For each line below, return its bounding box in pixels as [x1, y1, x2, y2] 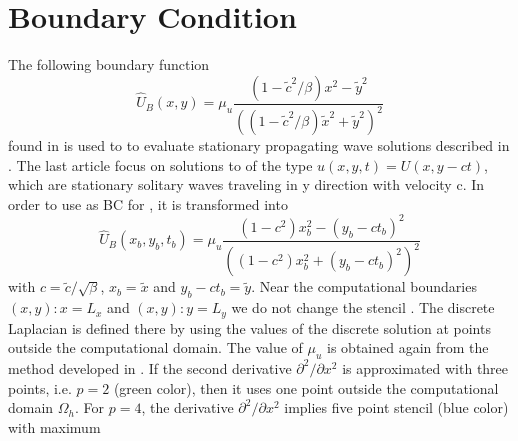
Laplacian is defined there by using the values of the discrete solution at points [8, 317, 491, 338]
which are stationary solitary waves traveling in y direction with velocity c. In [8, 174, 485, 195]
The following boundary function [8, 54, 210, 75]
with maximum [8, 416, 101, 437]
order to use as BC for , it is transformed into [8, 193, 288, 214]
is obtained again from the [327, 337, 489, 358]
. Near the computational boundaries [251, 276, 477, 297]
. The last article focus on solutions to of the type [8, 154, 313, 175]
